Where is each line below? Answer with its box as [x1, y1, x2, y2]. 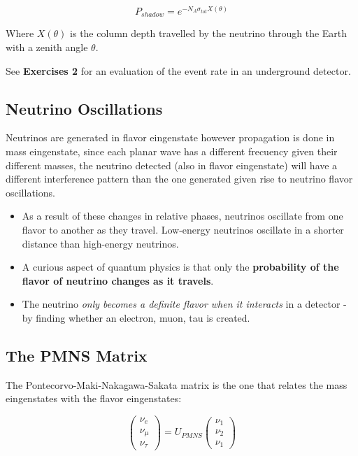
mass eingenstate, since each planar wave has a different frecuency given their [6, 144, 338, 159]
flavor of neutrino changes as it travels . [22, 273, 214, 287]
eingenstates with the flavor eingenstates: [6, 391, 182, 406]
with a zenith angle [6, 40, 88, 55]
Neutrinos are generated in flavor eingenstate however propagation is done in [6, 130, 335, 145]
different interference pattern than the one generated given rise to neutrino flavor [6, 171, 353, 186]
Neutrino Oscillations [6, 97, 163, 119]
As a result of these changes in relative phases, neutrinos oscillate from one [22, 208, 343, 223]
